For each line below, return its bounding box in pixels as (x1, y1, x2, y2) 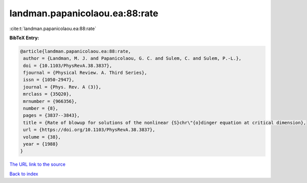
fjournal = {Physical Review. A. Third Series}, (23, 70, 147, 76)
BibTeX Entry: (9, 35, 39, 41)
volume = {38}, (23, 134, 61, 140)
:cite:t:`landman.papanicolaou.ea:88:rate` (9, 25, 97, 32)
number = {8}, (23, 106, 58, 112)
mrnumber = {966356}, (23, 98, 77, 104)
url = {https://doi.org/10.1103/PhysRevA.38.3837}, (23, 127, 156, 133)
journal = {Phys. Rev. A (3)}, (23, 84, 102, 90)
